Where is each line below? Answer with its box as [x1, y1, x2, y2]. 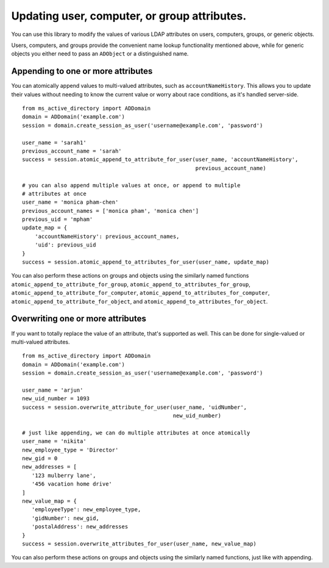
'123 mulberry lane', [31, 472, 96, 479]
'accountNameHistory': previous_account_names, [34, 232, 180, 240]
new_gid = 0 [22, 455, 58, 462]
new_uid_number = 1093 [22, 395, 90, 402]
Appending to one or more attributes [11, 66, 153, 76]
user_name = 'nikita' [22, 438, 87, 445]
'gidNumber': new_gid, [31, 514, 100, 522]
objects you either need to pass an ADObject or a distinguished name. [11, 50, 189, 57]
